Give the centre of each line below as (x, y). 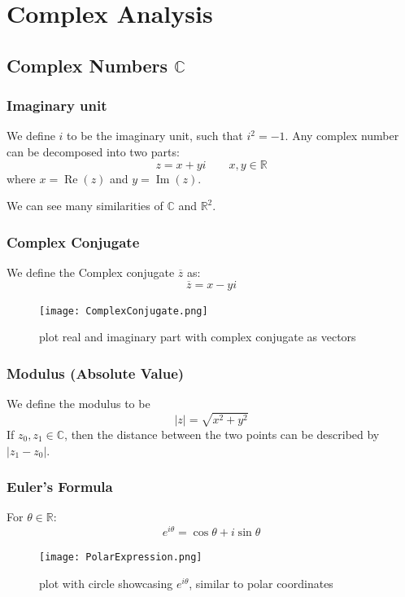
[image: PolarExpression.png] (121, 557)
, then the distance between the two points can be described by (222, 435)
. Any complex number (342, 136)
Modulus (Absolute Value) (96, 373)
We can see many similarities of (85, 206)
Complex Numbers (87, 65)
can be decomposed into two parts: (93, 151)
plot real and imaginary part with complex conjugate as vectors (198, 337)
